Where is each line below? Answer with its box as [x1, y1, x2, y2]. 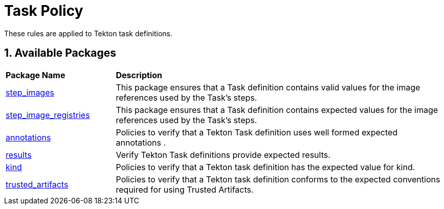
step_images [6, 87, 54, 98]
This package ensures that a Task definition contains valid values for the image [116, 82, 420, 92]
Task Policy [4, 2, 83, 19]
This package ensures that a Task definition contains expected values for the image [116, 104, 438, 115]
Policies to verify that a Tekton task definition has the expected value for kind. [116, 161, 415, 172]
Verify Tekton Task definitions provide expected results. [116, 149, 330, 160]
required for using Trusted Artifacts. [116, 184, 254, 195]
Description [116, 69, 162, 80]
